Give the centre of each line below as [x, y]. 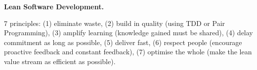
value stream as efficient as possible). [60, 61]
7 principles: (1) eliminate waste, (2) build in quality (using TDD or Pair [115, 23]
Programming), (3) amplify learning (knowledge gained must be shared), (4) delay [128, 33]
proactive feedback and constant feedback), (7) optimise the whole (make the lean [128, 52]
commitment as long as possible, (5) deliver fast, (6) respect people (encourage [123, 42]
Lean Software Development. [54, 6]
